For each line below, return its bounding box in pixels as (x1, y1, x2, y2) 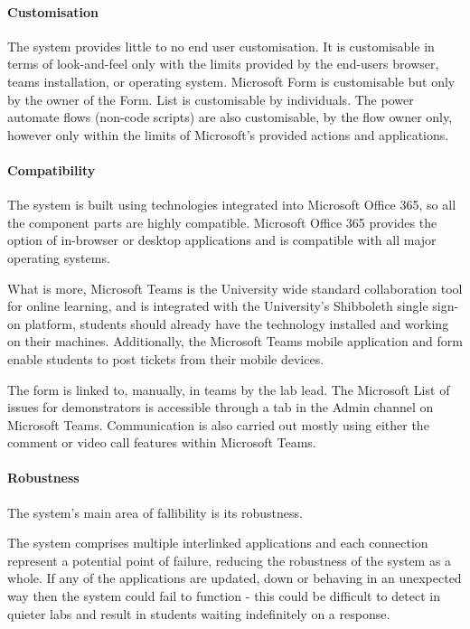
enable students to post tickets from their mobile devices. (7, 349, 324, 368)
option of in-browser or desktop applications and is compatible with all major (7, 230, 437, 249)
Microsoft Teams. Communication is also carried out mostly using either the (7, 415, 429, 434)
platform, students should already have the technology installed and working (24, 314, 449, 333)
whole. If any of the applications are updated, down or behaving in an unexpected (7, 568, 462, 587)
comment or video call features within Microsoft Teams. (7, 433, 316, 452)
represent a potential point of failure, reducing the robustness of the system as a (7, 550, 452, 569)
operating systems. (7, 248, 110, 267)
